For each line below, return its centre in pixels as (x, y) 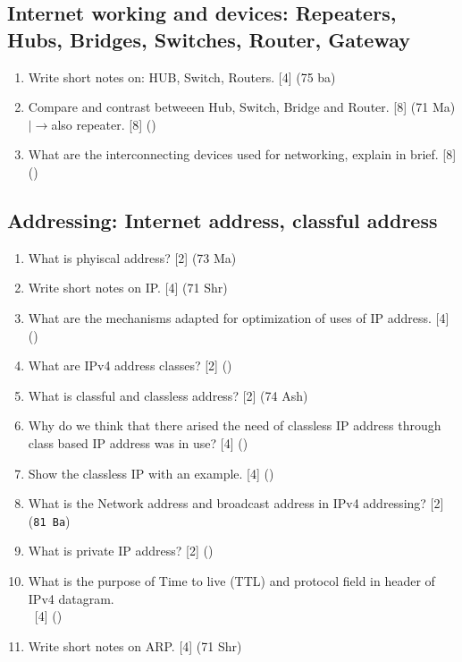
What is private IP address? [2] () (121, 551)
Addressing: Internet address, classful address (223, 220)
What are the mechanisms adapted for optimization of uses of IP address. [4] (239, 317)
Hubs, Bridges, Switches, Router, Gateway (209, 39)
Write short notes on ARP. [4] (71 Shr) (135, 645)
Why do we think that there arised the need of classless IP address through (235, 425)
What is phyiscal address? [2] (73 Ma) (132, 257)
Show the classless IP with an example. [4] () (151, 473)
